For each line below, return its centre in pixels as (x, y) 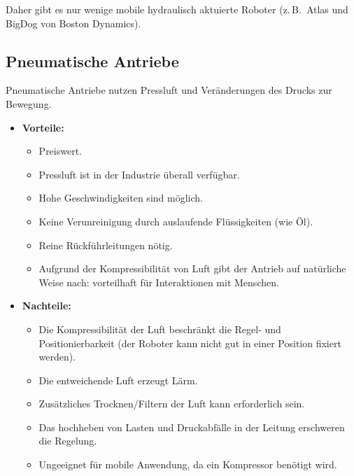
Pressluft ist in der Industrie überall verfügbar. (139, 174)
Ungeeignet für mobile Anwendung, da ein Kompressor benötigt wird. (188, 464)
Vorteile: (43, 127)
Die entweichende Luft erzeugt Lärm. (118, 380)
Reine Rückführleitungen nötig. (106, 245)
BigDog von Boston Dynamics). (73, 23)
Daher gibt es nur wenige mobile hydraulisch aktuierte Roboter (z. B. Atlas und (177, 9)
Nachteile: (47, 306)
